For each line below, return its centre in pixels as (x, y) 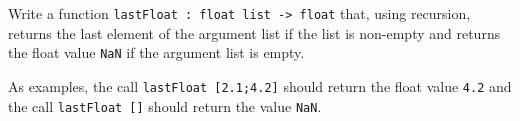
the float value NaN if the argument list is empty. (156, 52)
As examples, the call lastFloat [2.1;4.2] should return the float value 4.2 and (260, 85)
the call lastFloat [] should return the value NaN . (165, 105)
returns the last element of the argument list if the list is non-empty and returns (254, 32)
